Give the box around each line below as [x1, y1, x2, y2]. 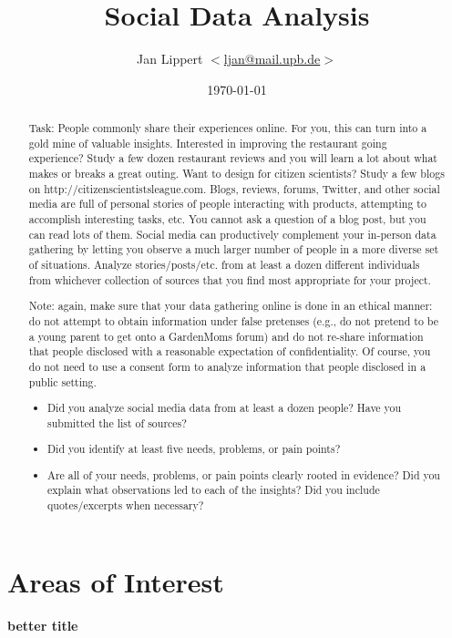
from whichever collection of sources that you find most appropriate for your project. [28, 272, 431, 287]
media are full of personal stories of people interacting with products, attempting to [28, 196, 426, 211]
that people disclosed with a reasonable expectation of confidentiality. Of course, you [28, 344, 431, 359]
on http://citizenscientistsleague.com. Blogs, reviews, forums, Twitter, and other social [28, 180, 440, 196]
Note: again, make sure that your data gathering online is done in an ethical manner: [28, 298, 433, 314]
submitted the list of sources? [47, 415, 187, 430]
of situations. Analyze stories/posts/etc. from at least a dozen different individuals [28, 257, 420, 273]
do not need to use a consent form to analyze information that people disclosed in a [28, 358, 426, 374]
